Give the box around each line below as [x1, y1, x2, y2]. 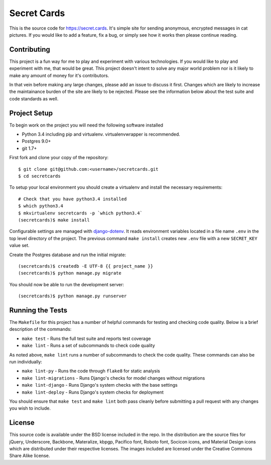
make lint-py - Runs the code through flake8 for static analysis [22, 368, 160, 374]
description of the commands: [9, 326, 72, 332]
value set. [9, 243, 30, 249]
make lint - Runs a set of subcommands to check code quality [22, 342, 155, 348]
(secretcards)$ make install [18, 217, 90, 223]
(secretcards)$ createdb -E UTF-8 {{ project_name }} [18, 263, 153, 269]
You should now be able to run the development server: [9, 281, 124, 287]
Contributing [9, 45, 50, 54]
